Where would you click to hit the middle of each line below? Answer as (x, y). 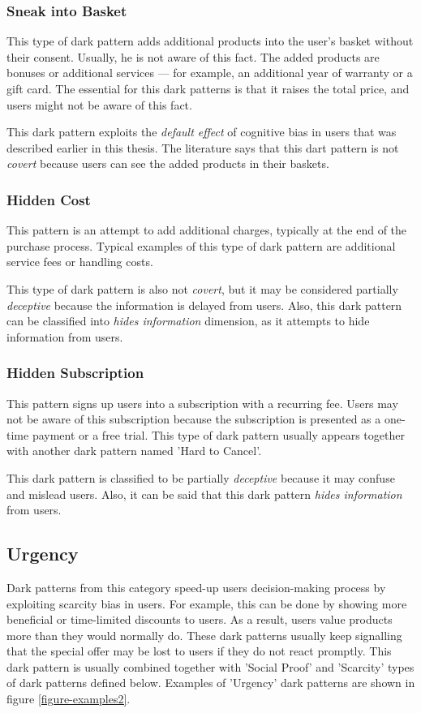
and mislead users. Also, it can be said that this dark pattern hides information (204, 494)
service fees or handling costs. (80, 262)
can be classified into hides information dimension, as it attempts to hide (188, 321)
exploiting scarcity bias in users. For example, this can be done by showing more (207, 603)
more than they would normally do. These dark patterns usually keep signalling (204, 635)
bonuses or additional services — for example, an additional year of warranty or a (210, 73)
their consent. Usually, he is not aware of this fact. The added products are (193, 56)
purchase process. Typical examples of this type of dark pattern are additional (201, 245)
